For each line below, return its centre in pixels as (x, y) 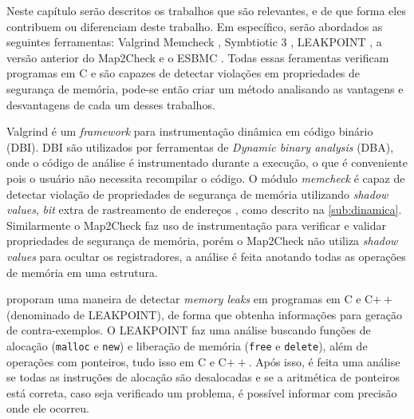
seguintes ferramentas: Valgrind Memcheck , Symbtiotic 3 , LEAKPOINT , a (194, 42)
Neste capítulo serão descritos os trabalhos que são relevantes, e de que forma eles (206, 10)
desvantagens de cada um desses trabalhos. (111, 104)
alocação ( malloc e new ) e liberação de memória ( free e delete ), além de (187, 345)
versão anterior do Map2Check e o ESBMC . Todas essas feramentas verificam (198, 57)
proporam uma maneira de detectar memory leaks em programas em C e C (190, 299)
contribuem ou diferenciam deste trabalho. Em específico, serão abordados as (195, 26)
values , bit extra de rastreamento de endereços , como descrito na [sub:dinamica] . (204, 209)
